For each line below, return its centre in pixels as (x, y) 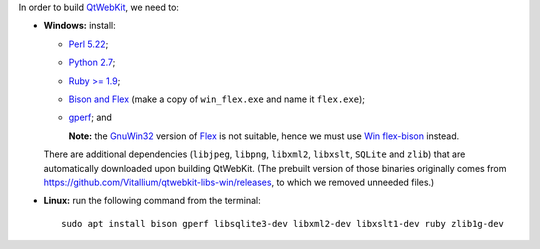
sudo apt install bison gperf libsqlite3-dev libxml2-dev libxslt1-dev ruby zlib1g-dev (283, 223)
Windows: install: (80, 26)
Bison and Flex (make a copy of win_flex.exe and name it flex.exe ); (216, 99)
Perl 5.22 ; (88, 44)
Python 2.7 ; (92, 62)
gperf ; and (90, 117)
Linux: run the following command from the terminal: (152, 201)
